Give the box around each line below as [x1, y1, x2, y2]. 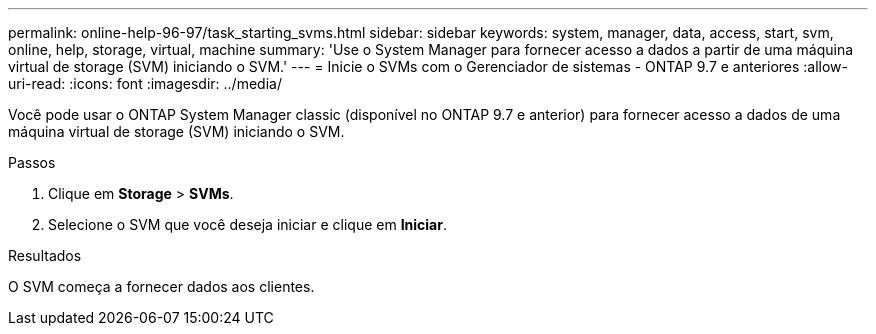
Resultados [8, 247, 82, 264]
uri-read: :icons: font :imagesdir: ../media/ [8, 75, 282, 92]
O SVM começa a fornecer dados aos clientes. [8, 278, 315, 295]
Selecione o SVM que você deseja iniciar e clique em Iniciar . [48, 216, 447, 233]
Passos [8, 154, 56, 171]
